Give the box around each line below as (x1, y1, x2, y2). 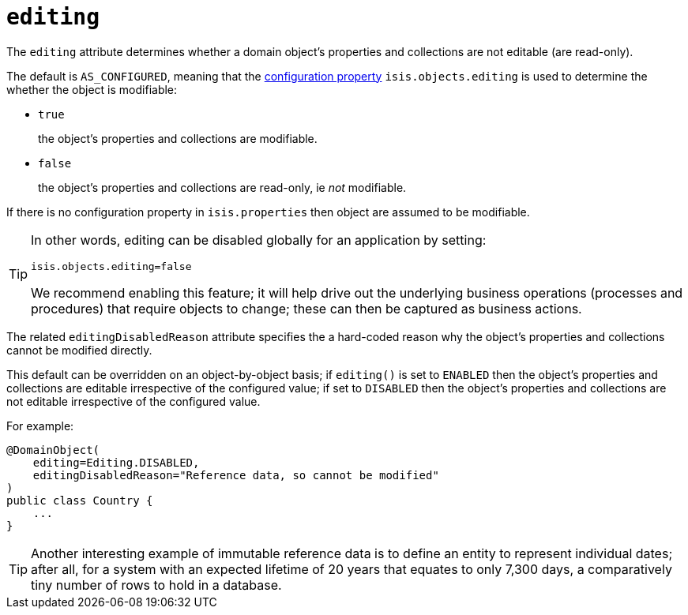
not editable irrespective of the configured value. (6, 394, 261, 408)
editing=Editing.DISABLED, (32, 456, 200, 469)
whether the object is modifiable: (6, 82, 178, 96)
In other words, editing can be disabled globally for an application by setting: (31, 231, 487, 248)
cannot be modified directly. (6, 343, 152, 357)
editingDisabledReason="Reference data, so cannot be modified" (32, 468, 439, 482)
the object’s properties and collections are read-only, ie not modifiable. (38, 180, 407, 194)
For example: (6, 418, 74, 433)
